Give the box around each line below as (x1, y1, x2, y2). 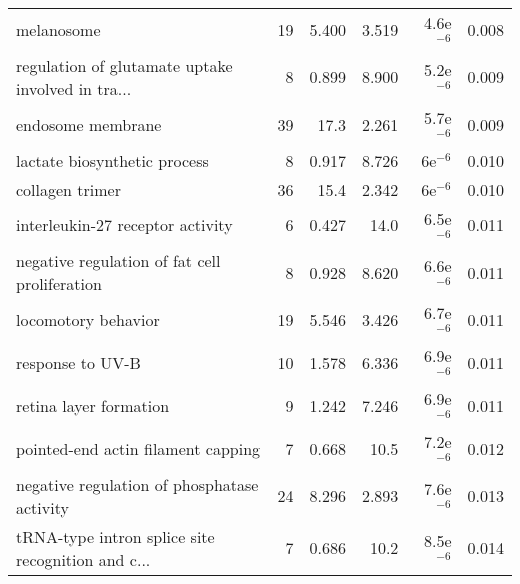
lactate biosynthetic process (16, 148, 209, 172)
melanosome (16, 17, 101, 41)
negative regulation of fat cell (16, 249, 221, 273)
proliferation (16, 272, 102, 296)
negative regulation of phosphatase (16, 472, 259, 496)
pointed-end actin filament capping (16, 436, 261, 460)
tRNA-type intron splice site (16, 524, 215, 548)
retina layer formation (16, 393, 170, 417)
